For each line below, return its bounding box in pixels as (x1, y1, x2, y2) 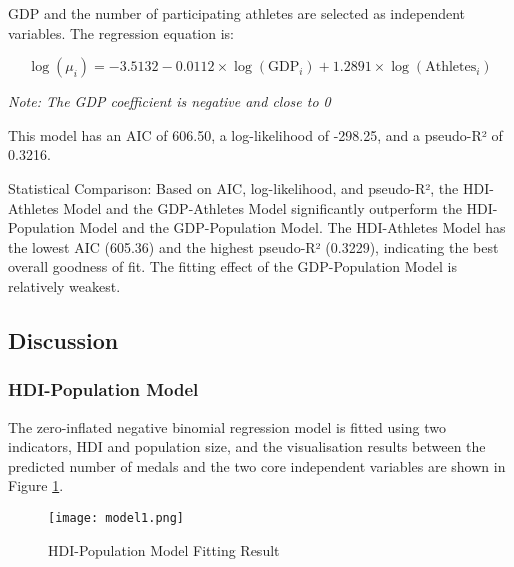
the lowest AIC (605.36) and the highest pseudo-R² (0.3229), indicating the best (8, 236, 499, 257)
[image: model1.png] (48, 510, 185, 525)
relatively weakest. (8, 275, 121, 296)
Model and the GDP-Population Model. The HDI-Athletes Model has (79, 217, 506, 238)
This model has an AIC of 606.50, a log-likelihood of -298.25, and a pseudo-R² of (8, 124, 503, 145)
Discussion (8, 324, 119, 355)
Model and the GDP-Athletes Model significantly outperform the (63, 197, 462, 218)
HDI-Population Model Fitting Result (48, 539, 280, 560)
